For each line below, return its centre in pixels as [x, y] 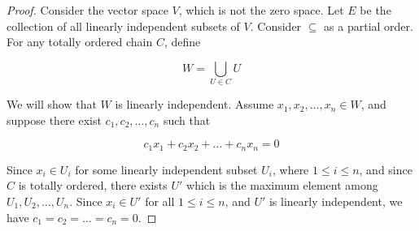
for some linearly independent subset [166, 169]
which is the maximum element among [282, 185]
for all [160, 201]
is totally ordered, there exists [93, 185]
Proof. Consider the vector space [87, 10]
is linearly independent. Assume [194, 104]
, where [290, 169]
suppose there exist [54, 120]
